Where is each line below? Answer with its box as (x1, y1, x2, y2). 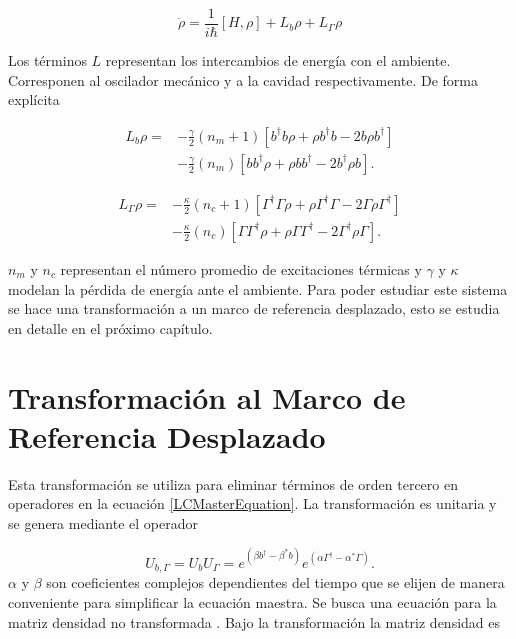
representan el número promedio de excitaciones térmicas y (60, 258, 422, 279)
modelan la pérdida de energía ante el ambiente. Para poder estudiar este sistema (8, 278, 508, 299)
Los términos (8, 50, 87, 71)
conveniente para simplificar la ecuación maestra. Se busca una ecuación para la (8, 591, 497, 612)
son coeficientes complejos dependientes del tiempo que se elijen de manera (46, 572, 505, 593)
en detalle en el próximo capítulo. (8, 317, 213, 338)
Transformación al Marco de (8, 376, 406, 417)
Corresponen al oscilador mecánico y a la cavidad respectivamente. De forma (8, 69, 478, 90)
